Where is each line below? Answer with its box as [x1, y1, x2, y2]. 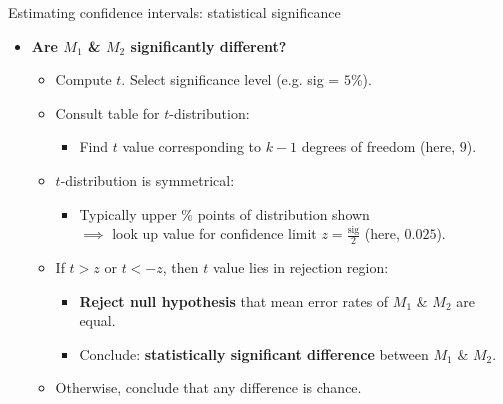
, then [162, 256, 199, 277]
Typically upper [79, 203, 177, 224]
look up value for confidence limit [112, 223, 317, 244]
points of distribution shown [197, 203, 370, 224]
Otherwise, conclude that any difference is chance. [55, 377, 362, 398]
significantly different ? [130, 35, 287, 56]
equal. [79, 310, 116, 331]
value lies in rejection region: [212, 256, 389, 277]
